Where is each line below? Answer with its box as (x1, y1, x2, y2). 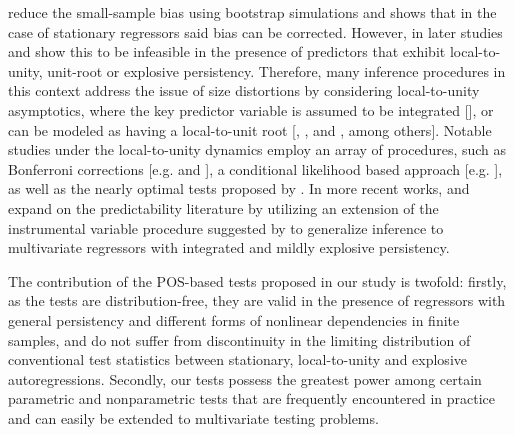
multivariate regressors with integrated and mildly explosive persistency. (8, 237, 450, 258)
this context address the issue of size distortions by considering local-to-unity (8, 80, 480, 101)
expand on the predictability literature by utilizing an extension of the (8, 197, 439, 218)
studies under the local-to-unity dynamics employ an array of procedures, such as (8, 139, 507, 160)
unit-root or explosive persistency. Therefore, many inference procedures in (47, 60, 506, 81)
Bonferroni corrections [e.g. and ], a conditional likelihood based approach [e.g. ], (8, 158, 503, 179)
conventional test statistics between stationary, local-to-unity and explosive (8, 349, 467, 370)
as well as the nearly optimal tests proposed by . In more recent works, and (8, 178, 470, 199)
